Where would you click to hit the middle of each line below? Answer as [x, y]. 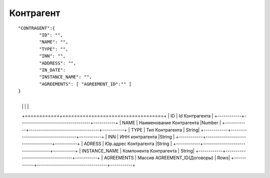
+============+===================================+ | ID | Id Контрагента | [117, 115]
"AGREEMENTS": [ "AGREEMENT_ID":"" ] [85, 84]
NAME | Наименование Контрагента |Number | [171, 123]
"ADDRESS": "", [58, 63]
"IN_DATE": [52, 70]
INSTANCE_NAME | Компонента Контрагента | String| [138, 150]
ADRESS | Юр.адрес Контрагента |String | [128, 144]
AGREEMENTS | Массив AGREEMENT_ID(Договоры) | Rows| [167, 158]
